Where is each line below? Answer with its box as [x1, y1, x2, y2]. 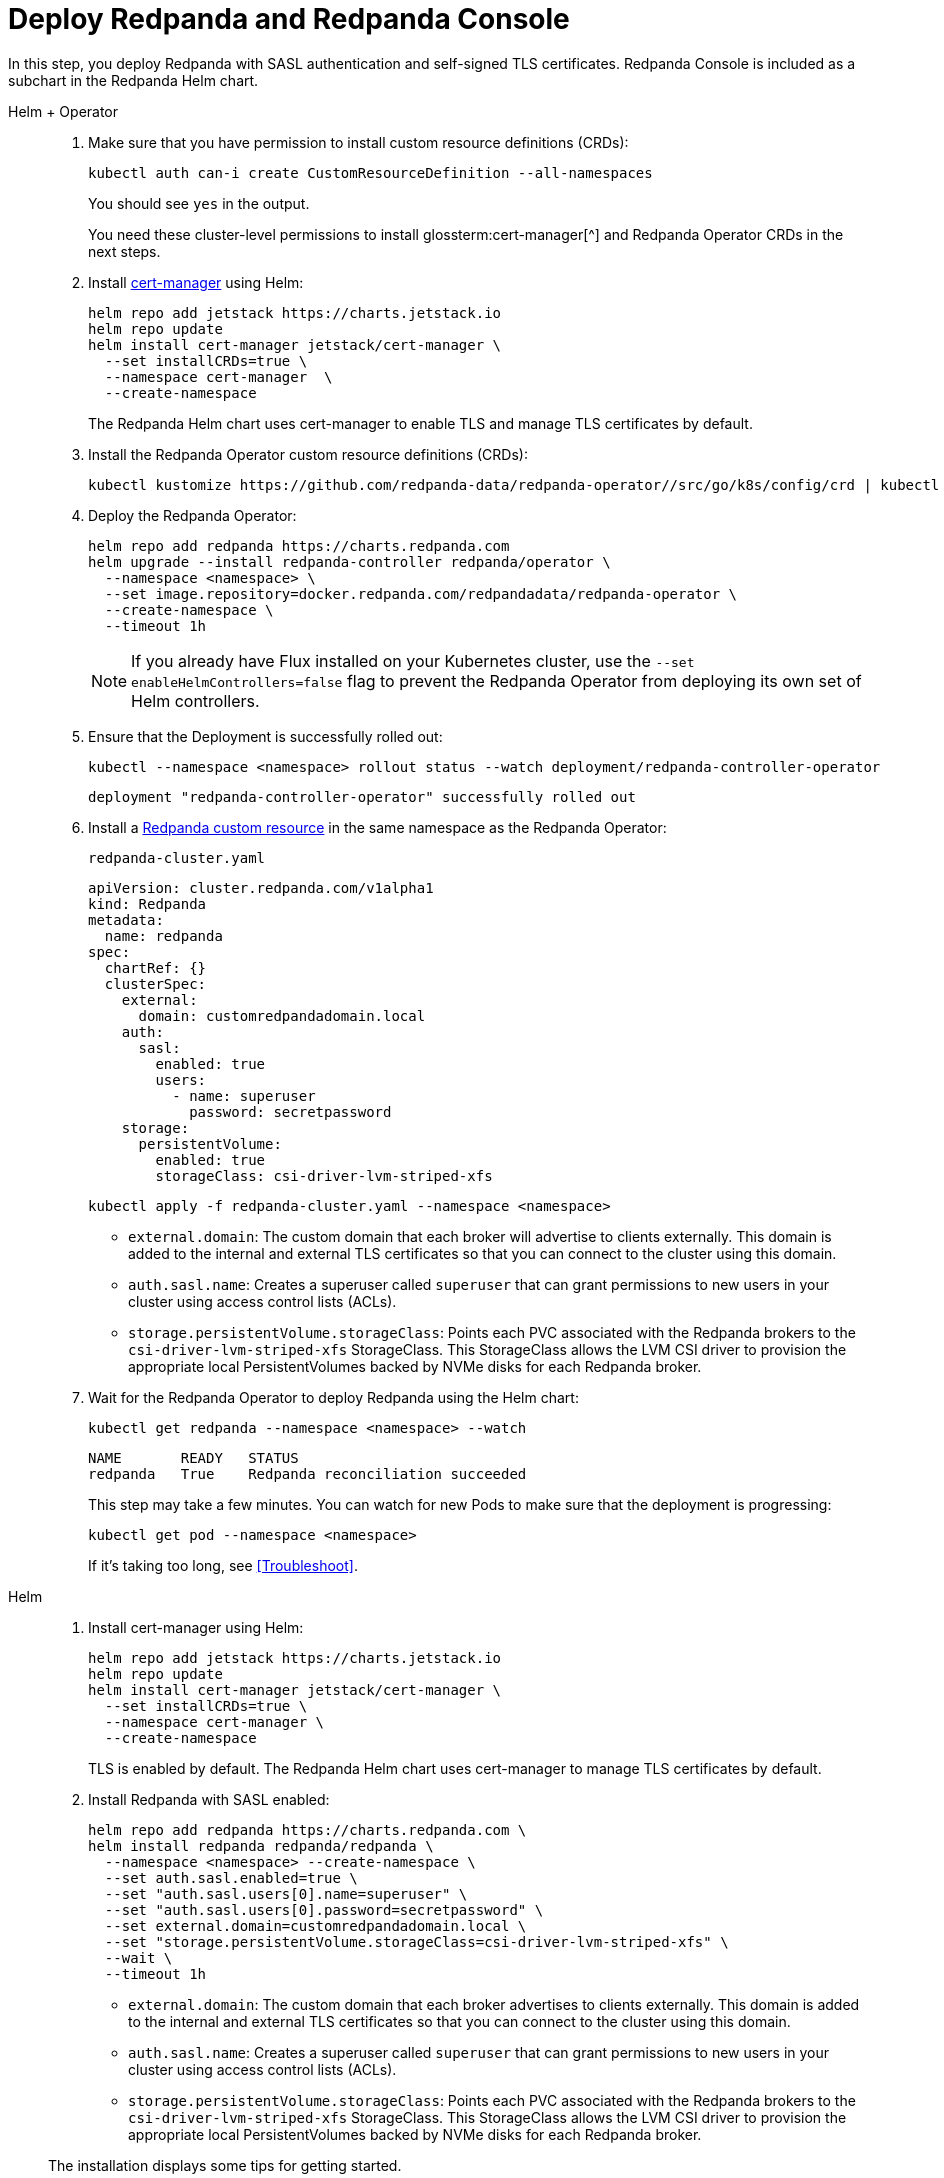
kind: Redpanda [88, 895, 207, 912]
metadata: [88, 911, 164, 928]
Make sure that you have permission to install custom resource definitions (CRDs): [88, 133, 629, 151]
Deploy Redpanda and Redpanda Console [8, 2, 570, 36]
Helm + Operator [8, 102, 119, 120]
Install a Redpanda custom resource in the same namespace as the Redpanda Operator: [88, 818, 667, 836]
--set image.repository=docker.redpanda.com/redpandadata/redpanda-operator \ [104, 585, 738, 602]
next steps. [88, 242, 161, 260]
